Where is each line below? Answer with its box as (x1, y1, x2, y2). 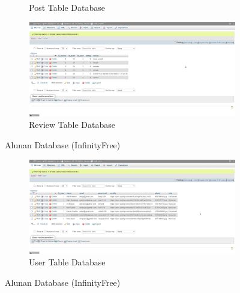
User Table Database (29, 256, 106, 268)
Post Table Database (29, 1, 105, 13)
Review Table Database (29, 118, 115, 131)
